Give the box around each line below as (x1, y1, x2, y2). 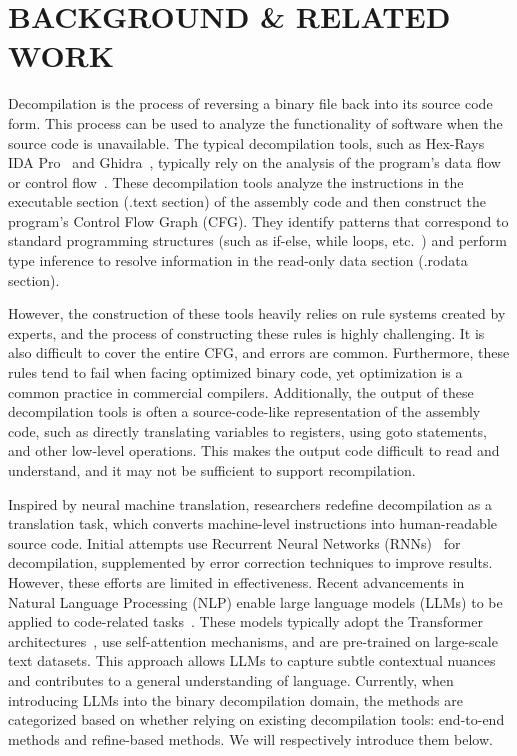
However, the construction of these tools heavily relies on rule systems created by (8, 303, 506, 324)
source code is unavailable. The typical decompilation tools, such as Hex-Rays (8, 132, 485, 153)
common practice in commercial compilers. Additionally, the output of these (8, 381, 474, 402)
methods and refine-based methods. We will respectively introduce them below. (8, 728, 493, 749)
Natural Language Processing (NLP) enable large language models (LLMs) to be (8, 591, 503, 612)
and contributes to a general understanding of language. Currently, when (8, 669, 454, 690)
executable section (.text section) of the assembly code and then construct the (8, 191, 486, 212)
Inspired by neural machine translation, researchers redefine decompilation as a (8, 493, 493, 514)
